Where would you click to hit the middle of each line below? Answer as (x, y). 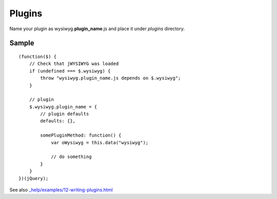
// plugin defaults (65, 114)
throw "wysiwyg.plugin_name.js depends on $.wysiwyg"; (111, 78)
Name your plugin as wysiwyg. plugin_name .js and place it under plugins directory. (97, 29)
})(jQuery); (34, 178)
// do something (71, 157)
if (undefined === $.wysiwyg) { (70, 71)
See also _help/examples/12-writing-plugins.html (61, 190)
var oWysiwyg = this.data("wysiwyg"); (100, 142)
